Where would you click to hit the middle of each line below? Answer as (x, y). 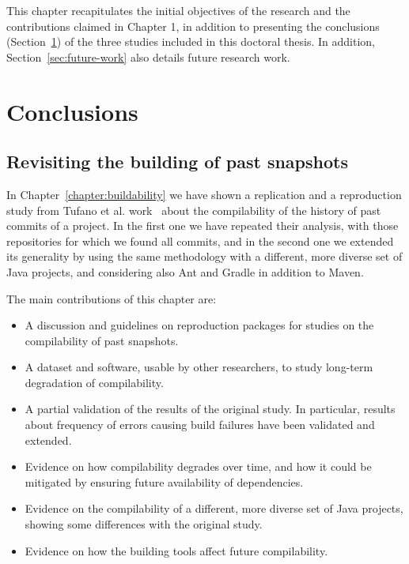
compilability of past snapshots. (102, 340)
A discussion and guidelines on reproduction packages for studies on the (199, 325)
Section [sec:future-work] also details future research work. (148, 56)
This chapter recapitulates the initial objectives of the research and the (178, 10)
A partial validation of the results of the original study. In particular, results (210, 409)
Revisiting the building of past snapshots (177, 162)
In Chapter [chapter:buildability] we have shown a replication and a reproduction (204, 194)
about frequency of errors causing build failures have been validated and (200, 425)
